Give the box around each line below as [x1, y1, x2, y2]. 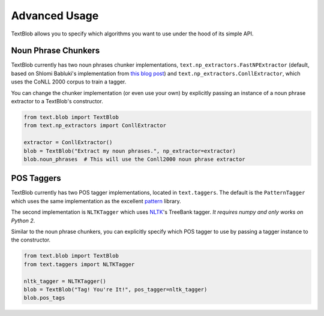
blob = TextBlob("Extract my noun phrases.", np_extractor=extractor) [23, 147, 236, 154]
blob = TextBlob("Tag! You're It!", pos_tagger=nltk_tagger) [23, 286, 208, 293]
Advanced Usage [11, 9, 99, 22]
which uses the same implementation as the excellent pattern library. [11, 197, 181, 204]
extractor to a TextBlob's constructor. [11, 98, 103, 105]
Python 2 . [11, 217, 35, 224]
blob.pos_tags [23, 294, 65, 302]
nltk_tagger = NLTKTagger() [23, 278, 106, 285]
